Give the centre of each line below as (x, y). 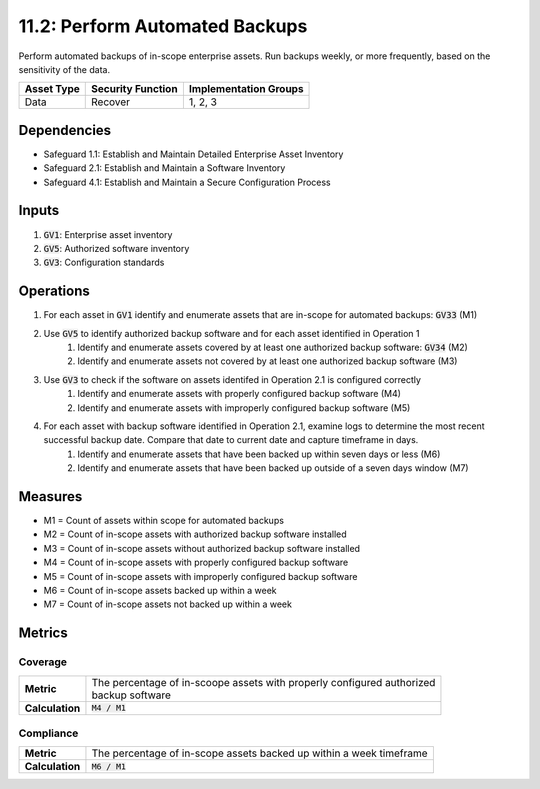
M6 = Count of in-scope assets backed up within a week (160, 590)
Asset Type (52, 89)
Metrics (43, 633)
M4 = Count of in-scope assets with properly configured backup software (196, 562)
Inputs (39, 210)
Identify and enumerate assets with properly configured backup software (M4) (239, 394)
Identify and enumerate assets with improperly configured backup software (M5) (244, 407)
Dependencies (65, 130)
